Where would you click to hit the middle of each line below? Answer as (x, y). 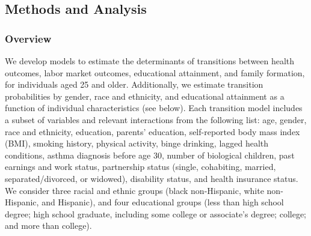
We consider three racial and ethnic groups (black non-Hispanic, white (134, 190)
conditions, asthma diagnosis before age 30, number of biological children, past (150, 155)
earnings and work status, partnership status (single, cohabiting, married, (140, 167)
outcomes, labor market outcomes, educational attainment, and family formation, (155, 72)
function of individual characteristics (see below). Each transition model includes (154, 108)
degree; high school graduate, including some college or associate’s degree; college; (155, 213)
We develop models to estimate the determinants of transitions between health (150, 61)
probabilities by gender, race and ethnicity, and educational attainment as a (145, 96)
